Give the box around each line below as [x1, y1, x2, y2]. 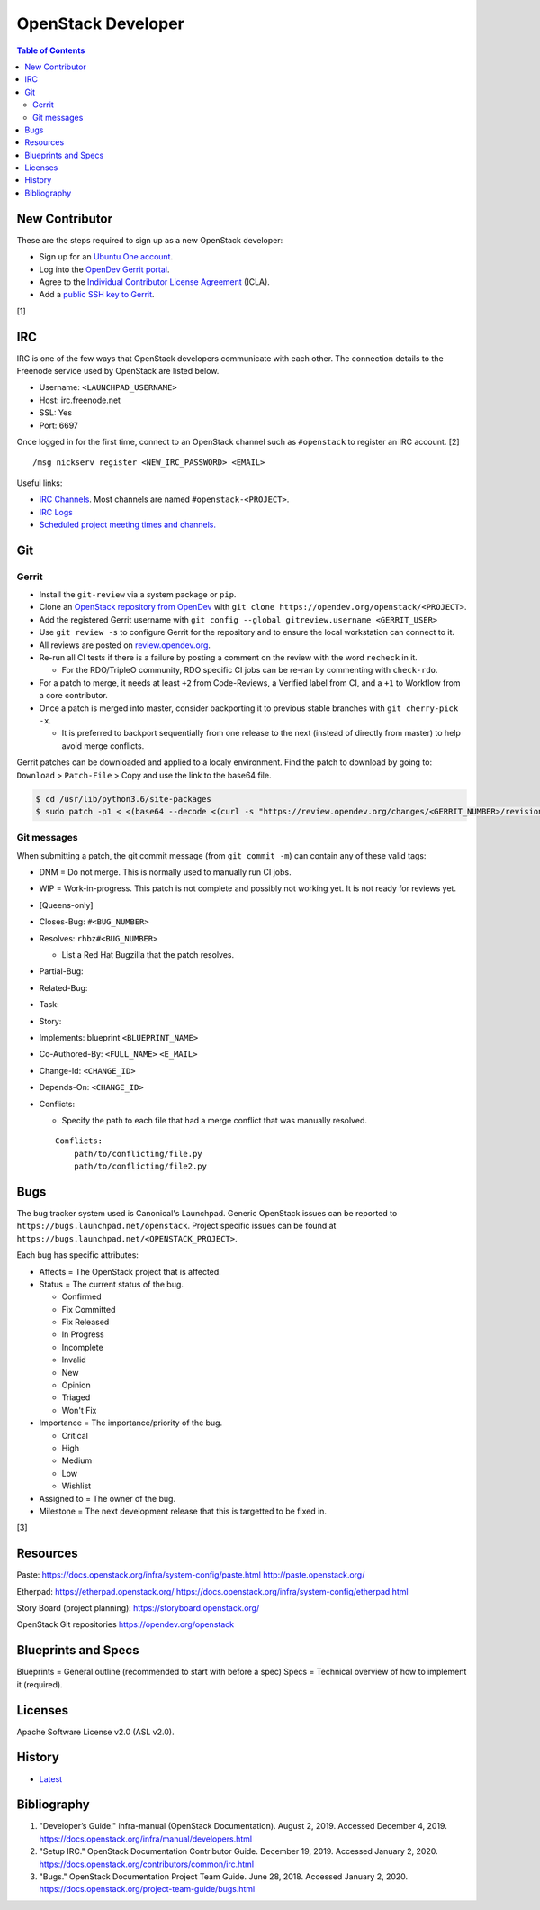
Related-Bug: [39, 982, 88, 993]
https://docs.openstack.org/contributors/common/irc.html [39, 1859, 255, 1869]
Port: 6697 [39, 420, 78, 431]
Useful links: [16, 477, 63, 488]
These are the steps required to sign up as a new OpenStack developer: [16, 234, 283, 245]
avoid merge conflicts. [61, 740, 145, 751]
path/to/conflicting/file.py [73, 1149, 202, 1159]
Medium [61, 1455, 93, 1466]
